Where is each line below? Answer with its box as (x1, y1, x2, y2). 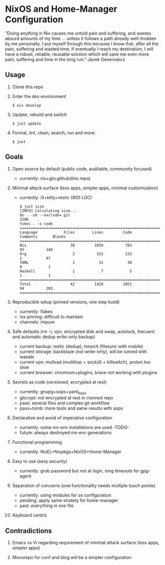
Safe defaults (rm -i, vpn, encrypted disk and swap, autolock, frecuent (12, 328, 155, 334)
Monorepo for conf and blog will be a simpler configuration (12, 555, 132, 561)
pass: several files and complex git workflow (19, 400, 110, 406)
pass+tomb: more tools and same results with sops (19, 405, 123, 411)
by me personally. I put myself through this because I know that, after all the (5, 40, 159, 46)
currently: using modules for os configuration (19, 492, 111, 498)
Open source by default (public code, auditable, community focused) (12, 166, 152, 172)
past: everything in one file (19, 503, 74, 509)
